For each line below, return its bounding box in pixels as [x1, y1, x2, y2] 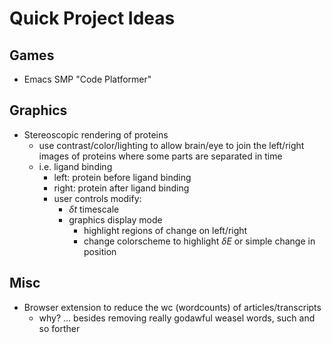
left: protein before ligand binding [53, 171, 192, 183]
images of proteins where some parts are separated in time [38, 150, 283, 162]
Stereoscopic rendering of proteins [23, 128, 169, 141]
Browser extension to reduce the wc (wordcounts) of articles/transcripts [23, 301, 322, 313]
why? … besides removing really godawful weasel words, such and [38, 312, 316, 324]
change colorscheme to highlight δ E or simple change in [83, 235, 316, 247]
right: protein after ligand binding [53, 182, 190, 194]
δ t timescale [68, 203, 120, 215]
